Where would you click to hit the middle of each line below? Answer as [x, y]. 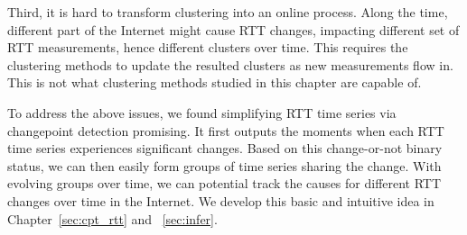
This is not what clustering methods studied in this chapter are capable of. [215, 82]
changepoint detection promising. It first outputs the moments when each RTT [226, 130]
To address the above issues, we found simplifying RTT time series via [202, 112]
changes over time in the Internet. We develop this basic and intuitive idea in [221, 200]
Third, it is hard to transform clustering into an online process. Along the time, [228, 12]
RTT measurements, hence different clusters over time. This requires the [208, 47]
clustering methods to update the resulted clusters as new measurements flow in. [230, 64]
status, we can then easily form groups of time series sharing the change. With [224, 165]
